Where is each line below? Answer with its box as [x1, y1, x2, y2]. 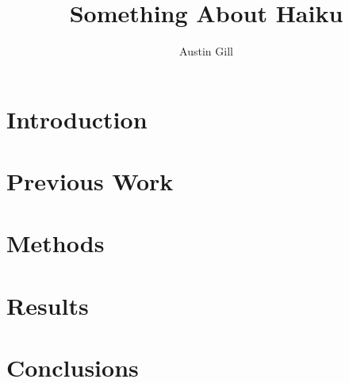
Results [6, 289, 89, 321]
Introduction [6, 102, 148, 135]
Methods [6, 227, 105, 259]
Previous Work [6, 165, 174, 197]
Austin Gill [179, 43, 233, 59]
